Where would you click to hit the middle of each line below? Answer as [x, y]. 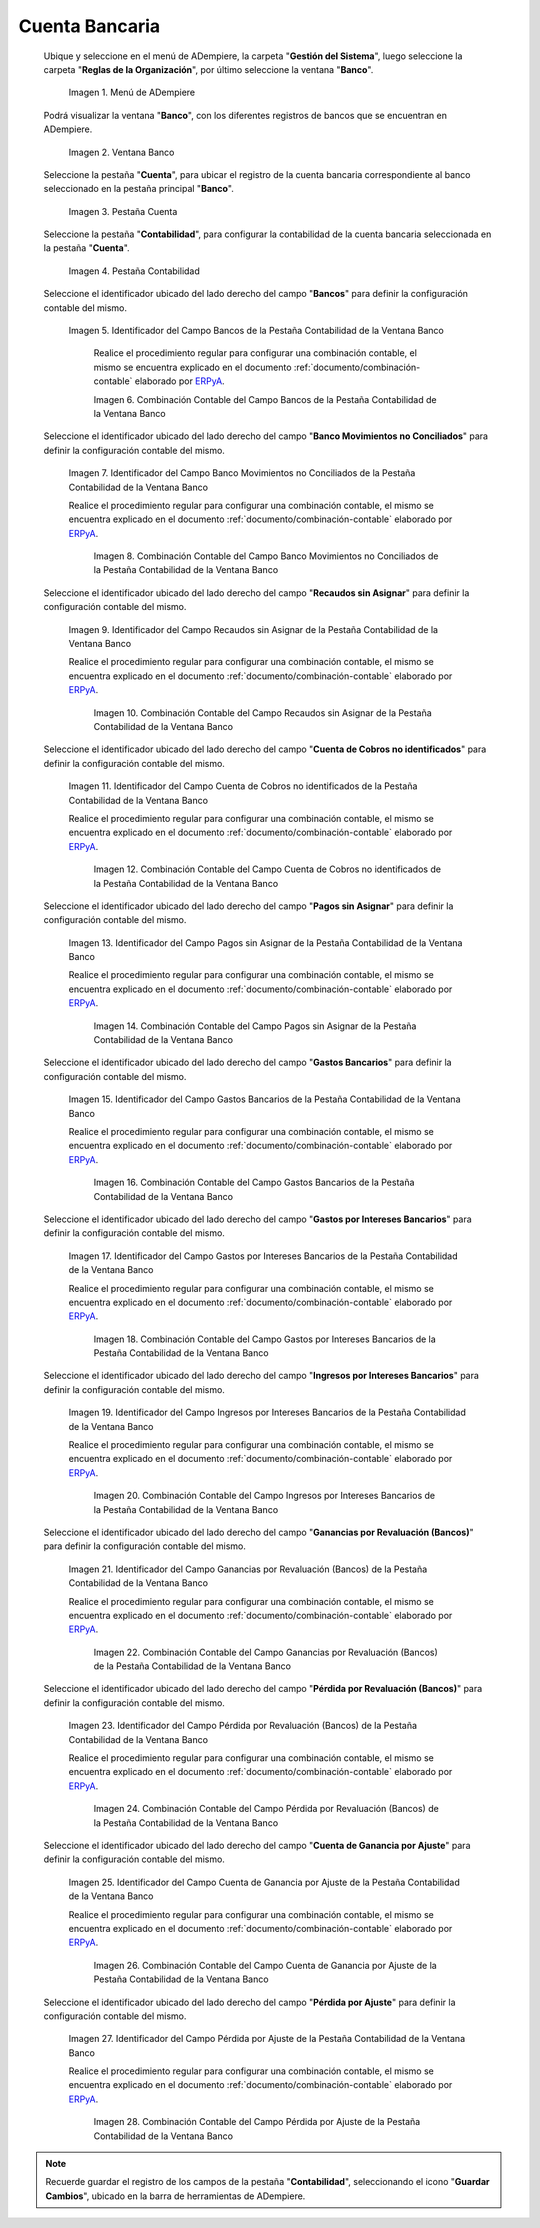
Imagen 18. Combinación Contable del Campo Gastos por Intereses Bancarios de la [265, 1339]
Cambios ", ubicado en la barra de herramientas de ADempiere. [175, 2196]
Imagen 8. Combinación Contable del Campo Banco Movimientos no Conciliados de [266, 556]
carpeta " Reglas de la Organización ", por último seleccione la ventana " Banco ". [208, 69]
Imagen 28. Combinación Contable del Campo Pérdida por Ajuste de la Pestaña [257, 2122]
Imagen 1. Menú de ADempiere [131, 92]
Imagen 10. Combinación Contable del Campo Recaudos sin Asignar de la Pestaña [262, 712]
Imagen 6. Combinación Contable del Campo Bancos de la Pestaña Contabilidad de [265, 399]
